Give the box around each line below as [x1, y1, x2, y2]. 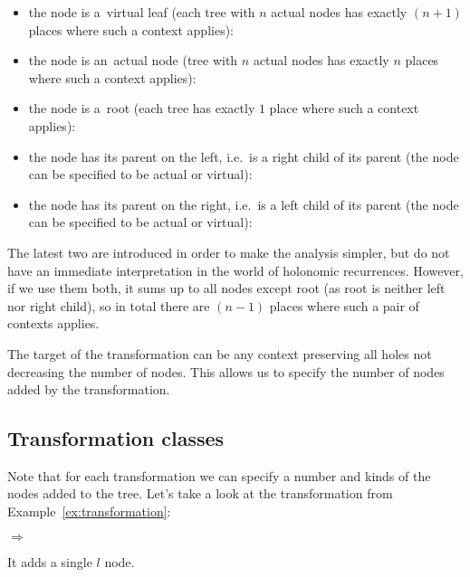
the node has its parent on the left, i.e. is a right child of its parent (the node [28, 147, 459, 166]
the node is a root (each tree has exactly [28, 99, 255, 118]
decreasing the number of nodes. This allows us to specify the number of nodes [7, 362, 445, 381]
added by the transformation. [7, 380, 170, 399]
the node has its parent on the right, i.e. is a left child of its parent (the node [28, 194, 459, 213]
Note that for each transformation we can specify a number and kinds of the [7, 466, 431, 485]
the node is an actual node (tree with [28, 51, 238, 70]
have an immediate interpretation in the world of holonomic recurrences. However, [7, 260, 464, 279]
